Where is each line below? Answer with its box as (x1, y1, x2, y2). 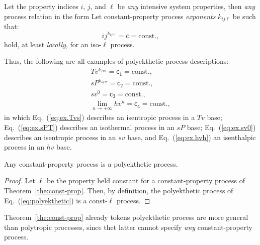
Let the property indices (4, 1, 78, 11)
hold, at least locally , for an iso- (4, 39, 102, 49)
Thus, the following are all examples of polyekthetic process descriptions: (4, 56, 229, 66)
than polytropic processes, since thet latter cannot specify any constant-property (4, 221, 252, 232)
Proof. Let (4, 175, 35, 186)
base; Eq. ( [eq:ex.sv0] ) (187, 122, 256, 132)
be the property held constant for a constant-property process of (46, 175, 245, 186)
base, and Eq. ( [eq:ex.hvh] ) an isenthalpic (127, 132, 256, 142)
